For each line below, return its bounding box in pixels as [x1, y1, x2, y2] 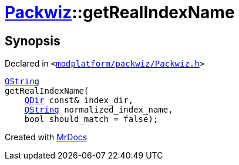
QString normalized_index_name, [24, 105, 173, 115]
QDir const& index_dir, [24, 95, 134, 105]
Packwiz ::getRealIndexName [5, 2, 235, 22]
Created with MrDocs [5, 132, 87, 143]
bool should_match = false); [24, 114, 159, 124]
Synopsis [5, 33, 60, 48]
